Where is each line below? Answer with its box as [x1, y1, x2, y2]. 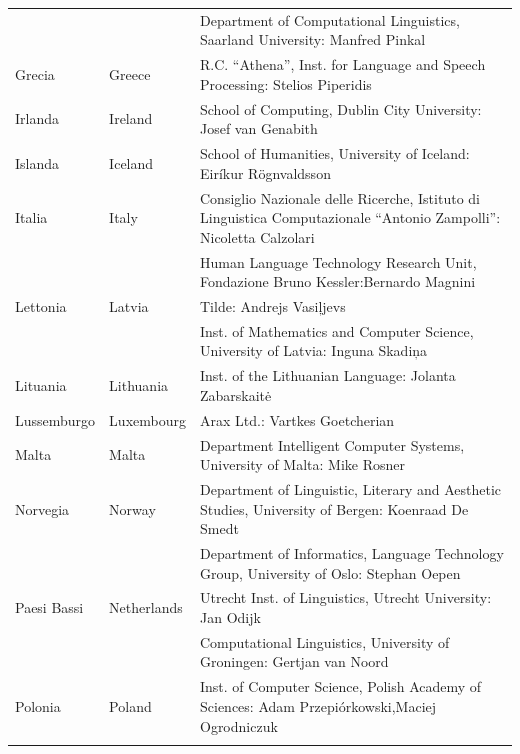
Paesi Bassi [15, 597, 84, 618]
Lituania [15, 375, 67, 396]
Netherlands [109, 597, 183, 618]
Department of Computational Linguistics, [199, 9, 460, 30]
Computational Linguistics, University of [199, 631, 450, 652]
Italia [15, 207, 48, 228]
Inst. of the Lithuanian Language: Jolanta [199, 365, 456, 386]
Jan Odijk [199, 607, 261, 628]
